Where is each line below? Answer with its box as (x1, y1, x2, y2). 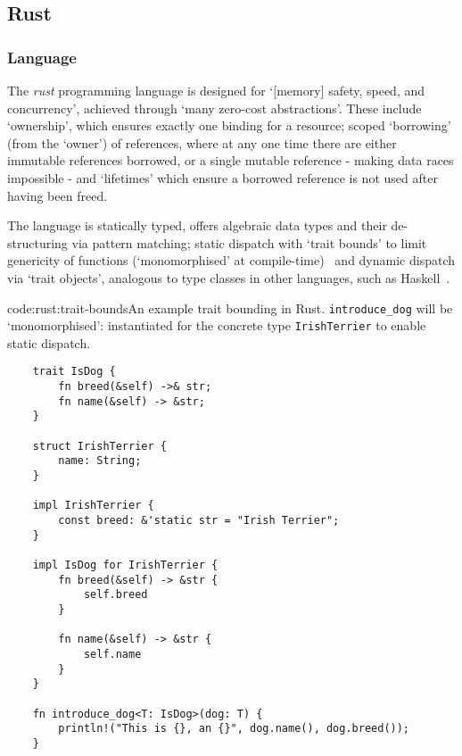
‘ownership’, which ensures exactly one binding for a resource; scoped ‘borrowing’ (7, 116, 451, 135)
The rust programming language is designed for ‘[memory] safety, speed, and (7, 81, 425, 99)
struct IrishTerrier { (32, 439, 167, 453)
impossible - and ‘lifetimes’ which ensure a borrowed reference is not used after (7, 168, 438, 187)
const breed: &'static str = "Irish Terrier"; (58, 514, 340, 527)
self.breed (83, 588, 148, 602)
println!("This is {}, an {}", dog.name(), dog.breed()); (58, 722, 410, 735)
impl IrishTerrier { (32, 499, 154, 512)
